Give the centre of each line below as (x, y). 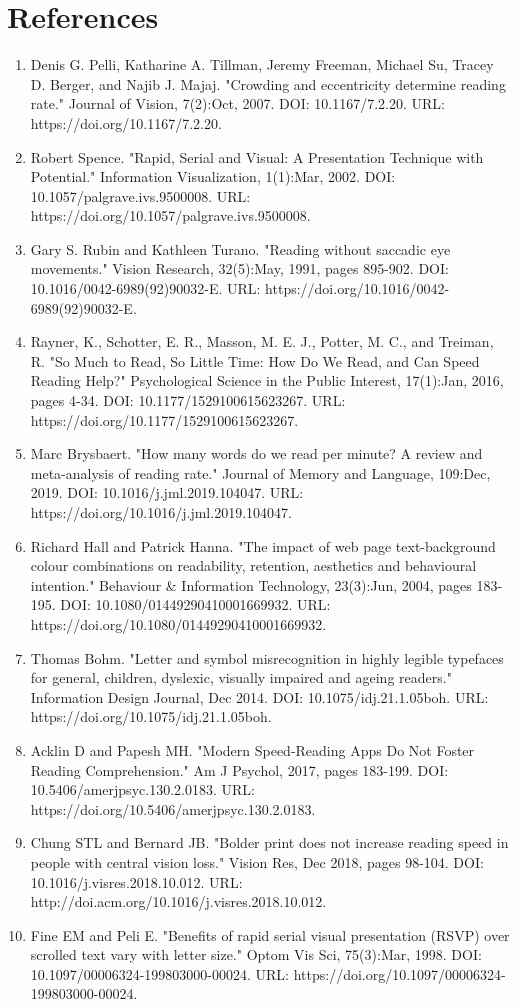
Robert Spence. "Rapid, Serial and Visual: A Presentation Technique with (257, 156)
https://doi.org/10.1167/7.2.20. (126, 122)
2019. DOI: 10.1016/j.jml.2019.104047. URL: (167, 492)
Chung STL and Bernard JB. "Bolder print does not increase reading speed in (269, 842)
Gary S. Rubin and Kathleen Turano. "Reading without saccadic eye (240, 248)
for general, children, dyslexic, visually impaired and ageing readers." (241, 677)
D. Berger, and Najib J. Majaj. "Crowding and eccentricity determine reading (268, 83)
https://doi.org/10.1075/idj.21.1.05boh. (151, 716)
